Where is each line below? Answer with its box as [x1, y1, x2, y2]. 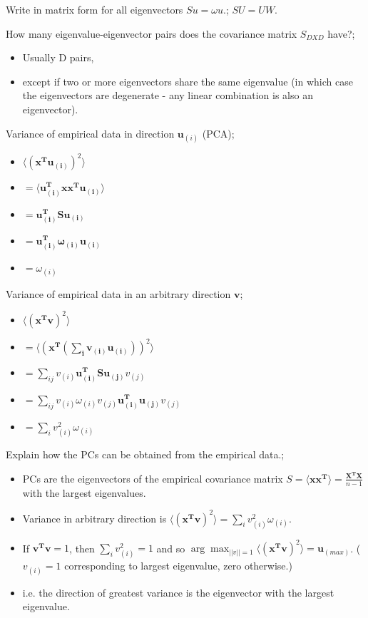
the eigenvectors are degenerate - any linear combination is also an [22, 88, 313, 103]
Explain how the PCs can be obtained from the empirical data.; [6, 447, 285, 462]
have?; [327, 26, 355, 41]
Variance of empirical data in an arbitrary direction [6, 286, 231, 301]
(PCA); [202, 125, 235, 140]
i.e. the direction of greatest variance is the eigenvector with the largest [22, 584, 334, 599]
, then [69, 540, 95, 555]
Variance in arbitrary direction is [22, 510, 167, 525]
